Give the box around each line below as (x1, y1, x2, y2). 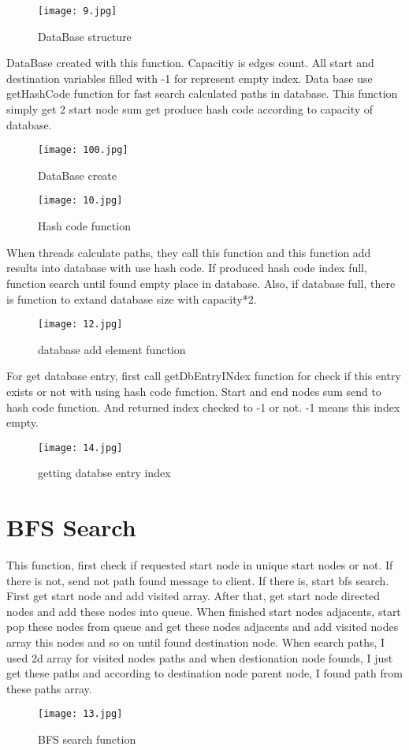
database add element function (38, 341, 186, 357)
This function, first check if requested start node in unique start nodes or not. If (6, 557, 393, 573)
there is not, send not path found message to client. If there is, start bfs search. (6, 572, 389, 588)
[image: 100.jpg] (38, 144, 128, 156)
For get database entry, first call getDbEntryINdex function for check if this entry (6, 368, 401, 384)
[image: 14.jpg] (38, 442, 123, 453)
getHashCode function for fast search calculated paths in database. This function (6, 85, 398, 102)
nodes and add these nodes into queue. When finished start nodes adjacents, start (6, 603, 401, 619)
